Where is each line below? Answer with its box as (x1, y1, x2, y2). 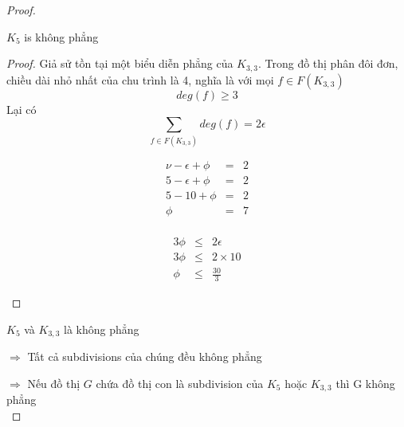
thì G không (335, 374, 395, 391)
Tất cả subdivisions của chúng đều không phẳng (27, 348, 262, 365)
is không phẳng (24, 28, 99, 45)
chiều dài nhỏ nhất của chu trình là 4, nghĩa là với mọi (6, 71, 274, 88)
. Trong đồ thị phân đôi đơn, (257, 55, 398, 72)
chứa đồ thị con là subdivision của (96, 374, 264, 391)
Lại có (6, 100, 37, 117)
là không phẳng (64, 320, 139, 337)
